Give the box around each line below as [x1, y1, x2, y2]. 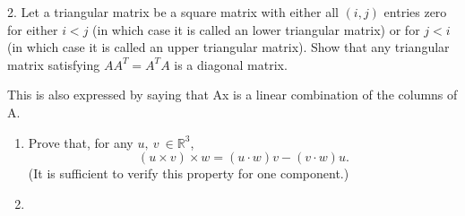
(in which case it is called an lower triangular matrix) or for [92, 20, 420, 39]
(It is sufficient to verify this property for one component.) [28, 164, 349, 183]
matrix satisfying [7, 55, 100, 73]
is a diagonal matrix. [174, 55, 288, 73]
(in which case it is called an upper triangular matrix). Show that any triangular [7, 38, 450, 56]
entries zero [383, 3, 447, 21]
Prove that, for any [28, 133, 133, 151]
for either [7, 20, 58, 39]
